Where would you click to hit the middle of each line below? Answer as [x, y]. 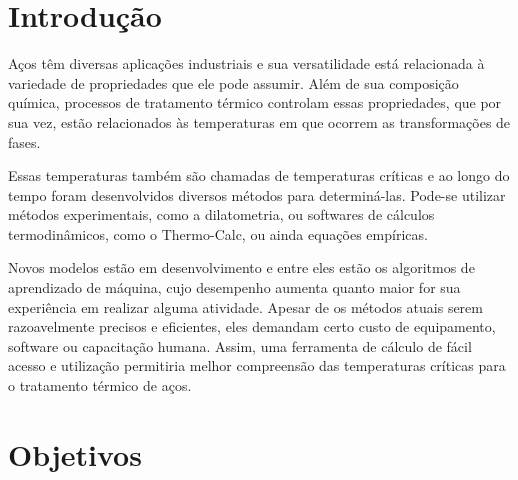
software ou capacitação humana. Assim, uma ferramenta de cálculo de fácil [240, 345]
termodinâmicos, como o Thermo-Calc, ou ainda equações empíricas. [218, 233]
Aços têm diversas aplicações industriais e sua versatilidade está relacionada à [246, 63]
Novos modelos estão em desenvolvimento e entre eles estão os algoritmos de [241, 267]
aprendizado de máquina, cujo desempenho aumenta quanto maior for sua [234, 287]
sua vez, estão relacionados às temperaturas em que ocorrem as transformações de [259, 121]
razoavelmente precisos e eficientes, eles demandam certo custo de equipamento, [252, 326]
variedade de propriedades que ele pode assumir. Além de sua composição [233, 82]
